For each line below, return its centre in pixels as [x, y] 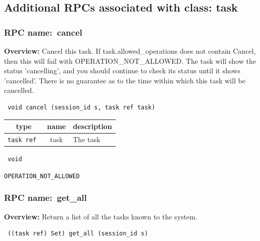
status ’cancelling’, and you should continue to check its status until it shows [122, 71]
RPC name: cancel [43, 32]
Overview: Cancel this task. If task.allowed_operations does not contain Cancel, [130, 51]
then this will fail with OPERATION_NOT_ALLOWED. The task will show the [130, 61]
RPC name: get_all [46, 198]
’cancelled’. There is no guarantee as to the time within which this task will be [125, 80]
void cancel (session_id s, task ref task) [81, 107]
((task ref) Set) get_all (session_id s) [78, 234]
